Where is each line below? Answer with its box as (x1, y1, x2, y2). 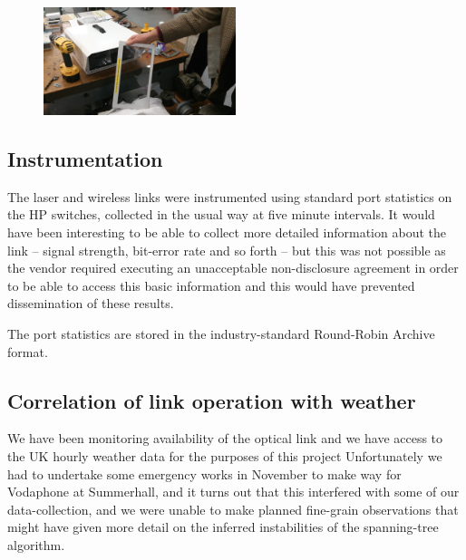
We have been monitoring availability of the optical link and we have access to (7, 429, 443, 448)
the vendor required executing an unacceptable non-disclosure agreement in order (7, 258, 459, 277)
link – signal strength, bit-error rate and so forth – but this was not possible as (7, 240, 446, 259)
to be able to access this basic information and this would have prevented (7, 275, 415, 294)
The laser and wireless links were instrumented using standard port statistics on (7, 187, 452, 206)
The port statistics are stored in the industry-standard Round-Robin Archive (7, 323, 435, 343)
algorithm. (7, 535, 65, 554)
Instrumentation (7, 145, 163, 173)
